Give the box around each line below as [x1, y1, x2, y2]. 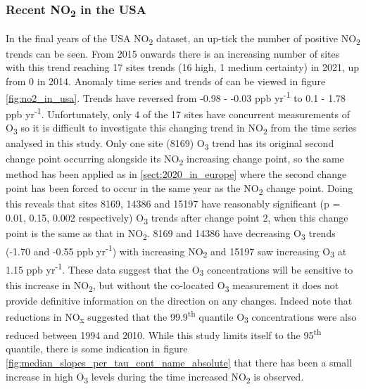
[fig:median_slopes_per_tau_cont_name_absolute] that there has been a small [6, 355, 353, 369]
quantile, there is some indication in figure [6, 341, 188, 356]
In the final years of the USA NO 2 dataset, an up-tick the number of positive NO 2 [6, 30, 360, 47]
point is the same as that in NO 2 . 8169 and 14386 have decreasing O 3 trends [6, 225, 336, 242]
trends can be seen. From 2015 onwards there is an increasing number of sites [6, 46, 340, 60]
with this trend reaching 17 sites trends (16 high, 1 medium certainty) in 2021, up [6, 60, 360, 75]
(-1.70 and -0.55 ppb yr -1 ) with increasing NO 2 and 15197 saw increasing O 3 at [6, 242, 347, 260]
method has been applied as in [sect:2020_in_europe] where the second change [6, 167, 347, 181]
